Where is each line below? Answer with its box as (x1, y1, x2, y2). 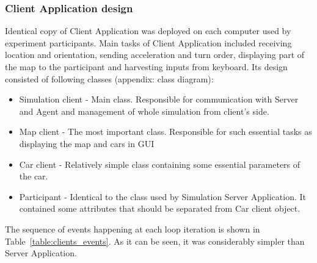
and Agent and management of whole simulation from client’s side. (19, 104, 269, 117)
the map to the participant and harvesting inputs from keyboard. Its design (5, 60, 288, 73)
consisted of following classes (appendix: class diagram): (5, 72, 214, 85)
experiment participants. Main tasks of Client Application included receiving (5, 36, 292, 49)
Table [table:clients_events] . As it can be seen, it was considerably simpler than (5, 234, 305, 247)
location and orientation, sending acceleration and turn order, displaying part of (5, 48, 305, 61)
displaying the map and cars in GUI (19, 137, 155, 150)
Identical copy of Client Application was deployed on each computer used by (5, 24, 291, 37)
